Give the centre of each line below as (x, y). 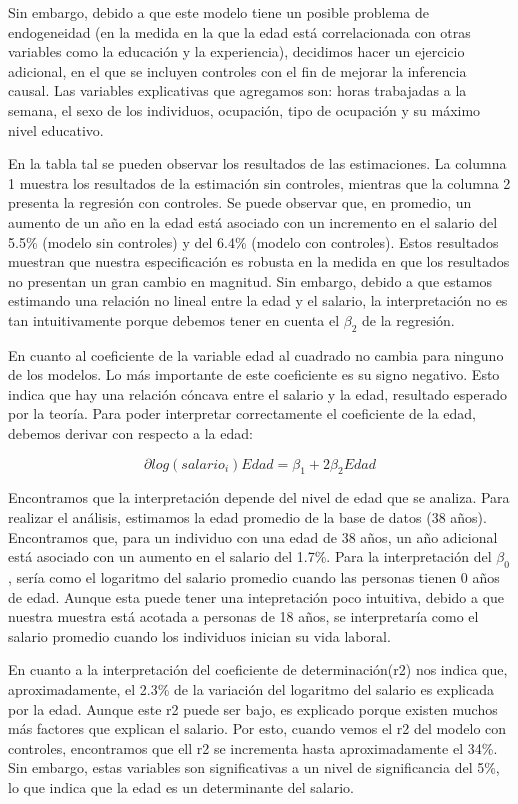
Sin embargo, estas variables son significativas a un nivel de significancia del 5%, (254, 767)
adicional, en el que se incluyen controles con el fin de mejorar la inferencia (237, 70)
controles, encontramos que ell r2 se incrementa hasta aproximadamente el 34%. (253, 747)
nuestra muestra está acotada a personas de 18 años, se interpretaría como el (243, 616)
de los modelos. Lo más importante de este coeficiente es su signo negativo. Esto (254, 374)
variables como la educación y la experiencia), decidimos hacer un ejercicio (236, 51)
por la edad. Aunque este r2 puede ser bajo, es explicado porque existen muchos (253, 708)
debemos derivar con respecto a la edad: (130, 433)
